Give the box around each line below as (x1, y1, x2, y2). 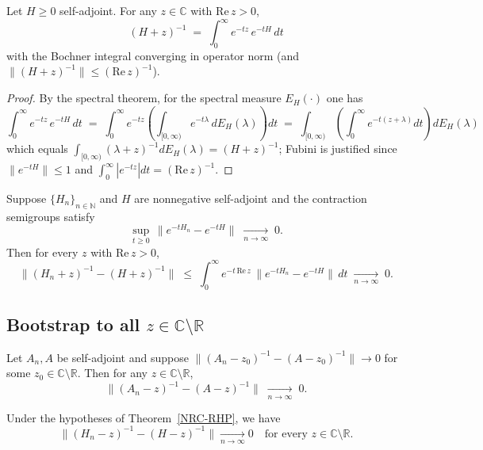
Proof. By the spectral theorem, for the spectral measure (6, 90, 282, 106)
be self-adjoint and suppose (56, 349, 189, 365)
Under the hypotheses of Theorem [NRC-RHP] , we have (6, 409, 281, 425)
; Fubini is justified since (278, 140, 397, 157)
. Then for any (77, 364, 148, 381)
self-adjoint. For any (59, 2, 157, 18)
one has (326, 90, 363, 106)
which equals (6, 140, 68, 157)
